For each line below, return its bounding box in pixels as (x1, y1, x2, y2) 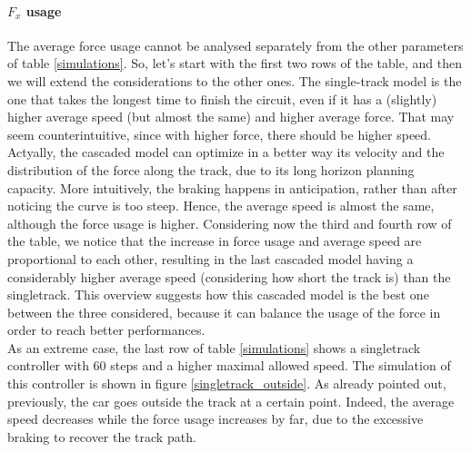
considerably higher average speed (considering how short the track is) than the (7, 267, 451, 286)
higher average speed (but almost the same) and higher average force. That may (7, 107, 455, 126)
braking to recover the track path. (7, 427, 196, 446)
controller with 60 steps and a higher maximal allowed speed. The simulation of (7, 356, 451, 375)
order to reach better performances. (7, 320, 205, 339)
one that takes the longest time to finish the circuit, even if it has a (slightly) (7, 89, 437, 108)
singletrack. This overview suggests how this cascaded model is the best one (7, 285, 429, 304)
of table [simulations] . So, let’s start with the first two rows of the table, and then (7, 54, 462, 73)
